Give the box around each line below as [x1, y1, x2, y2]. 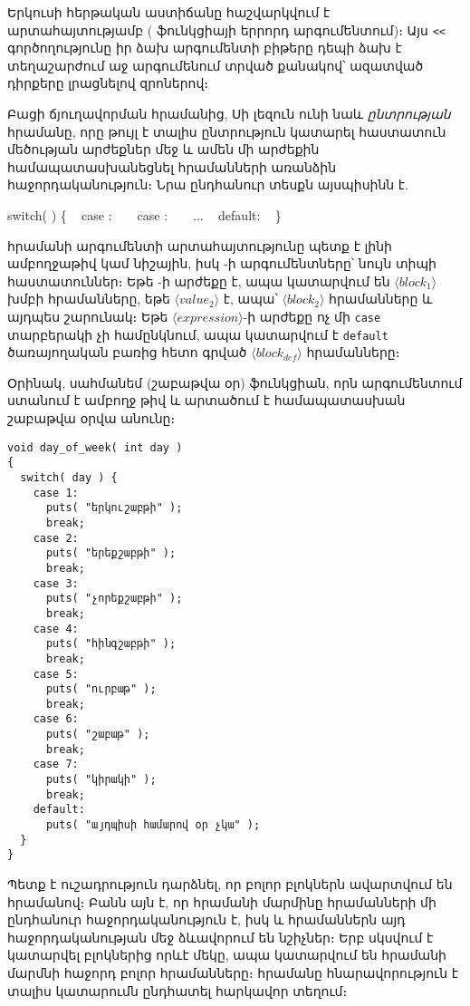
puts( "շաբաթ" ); [45, 728, 150, 741]
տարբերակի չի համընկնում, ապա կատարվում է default [7, 324, 388, 343]
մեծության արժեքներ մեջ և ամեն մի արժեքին [7, 140, 320, 159]
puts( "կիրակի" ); [45, 773, 157, 787]
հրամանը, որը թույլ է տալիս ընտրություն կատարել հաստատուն [7, 121, 446, 140]
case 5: [33, 667, 79, 681]
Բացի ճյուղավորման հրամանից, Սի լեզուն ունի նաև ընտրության [7, 104, 451, 123]
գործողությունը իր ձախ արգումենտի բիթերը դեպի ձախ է [7, 38, 402, 57]
